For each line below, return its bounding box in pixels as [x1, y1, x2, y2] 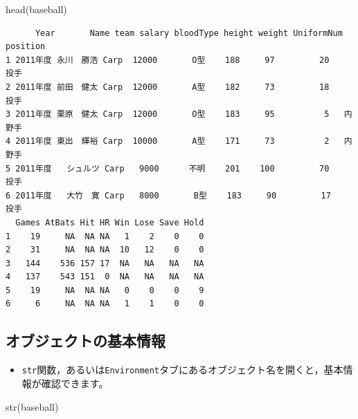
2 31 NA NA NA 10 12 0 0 [6, 245, 204, 255]
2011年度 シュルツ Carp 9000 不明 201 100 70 [15, 163, 330, 174]
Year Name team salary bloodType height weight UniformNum [35, 28, 343, 38]
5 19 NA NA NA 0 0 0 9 [6, 285, 204, 295]
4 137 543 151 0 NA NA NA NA [6, 272, 204, 282]
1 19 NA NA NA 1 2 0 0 [6, 231, 204, 241]
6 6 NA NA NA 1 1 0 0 [6, 299, 204, 309]
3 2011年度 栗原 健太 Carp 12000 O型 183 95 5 [6, 109, 330, 120]
